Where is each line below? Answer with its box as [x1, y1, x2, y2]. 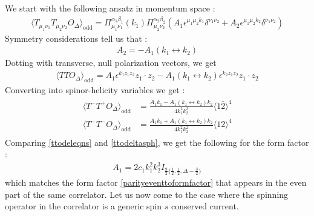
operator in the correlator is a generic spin [5, 200, 162, 212]
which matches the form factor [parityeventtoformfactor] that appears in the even [5, 175, 307, 188]
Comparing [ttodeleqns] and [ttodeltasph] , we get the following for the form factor [5, 136, 309, 148]
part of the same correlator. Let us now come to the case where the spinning [5, 188, 289, 200]
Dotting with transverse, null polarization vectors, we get [5, 56, 217, 69]
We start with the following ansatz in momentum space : [5, 2, 215, 14]
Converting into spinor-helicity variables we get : [5, 83, 185, 96]
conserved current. [171, 200, 239, 212]
